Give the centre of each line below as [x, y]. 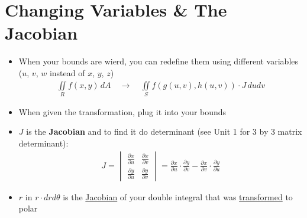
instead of [67, 72]
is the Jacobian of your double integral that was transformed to [178, 196]
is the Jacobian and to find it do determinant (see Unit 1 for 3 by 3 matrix [164, 131]
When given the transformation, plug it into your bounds [122, 111]
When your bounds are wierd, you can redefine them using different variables [159, 61]
